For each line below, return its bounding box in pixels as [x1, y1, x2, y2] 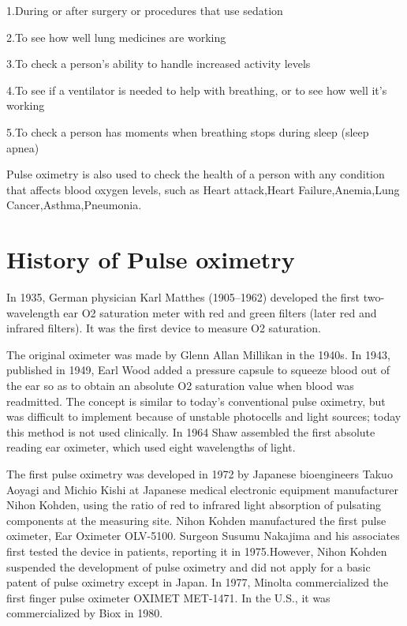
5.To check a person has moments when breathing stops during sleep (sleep [6, 123, 369, 140]
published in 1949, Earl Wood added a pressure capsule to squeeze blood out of [6, 362, 390, 378]
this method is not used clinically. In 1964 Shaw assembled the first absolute [6, 423, 375, 440]
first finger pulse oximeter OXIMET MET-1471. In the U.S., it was [6, 589, 330, 605]
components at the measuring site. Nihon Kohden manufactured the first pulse [6, 512, 386, 528]
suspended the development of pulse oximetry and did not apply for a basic [6, 558, 371, 575]
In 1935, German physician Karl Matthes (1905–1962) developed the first [6, 289, 360, 306]
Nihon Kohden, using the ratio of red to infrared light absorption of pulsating [6, 497, 381, 513]
